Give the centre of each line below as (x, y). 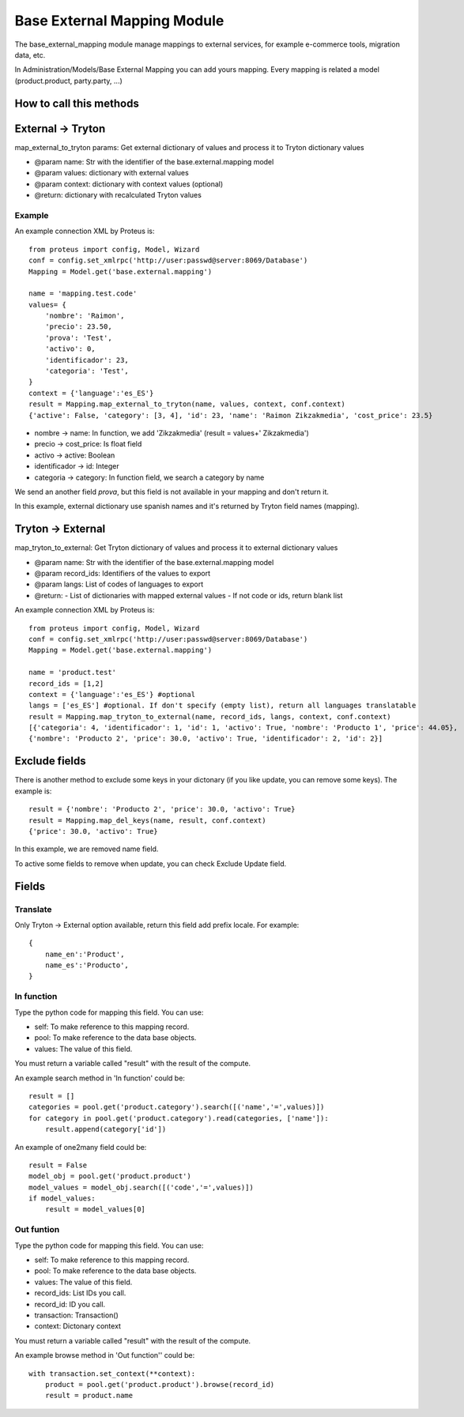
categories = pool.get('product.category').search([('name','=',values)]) (177, 1107)
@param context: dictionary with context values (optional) (129, 184)
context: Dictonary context (78, 1326)
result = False (58, 1165)
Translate (33, 909)
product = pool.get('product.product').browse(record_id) (160, 1384)
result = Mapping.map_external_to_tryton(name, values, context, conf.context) (187, 404)
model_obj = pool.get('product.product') (110, 1176)
